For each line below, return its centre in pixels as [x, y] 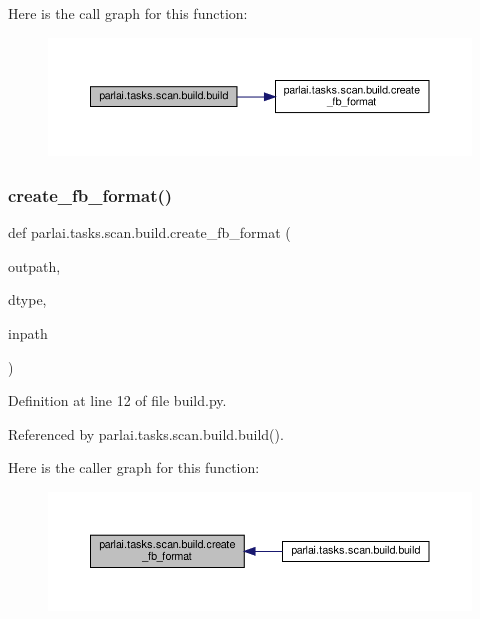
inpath [28, 332]
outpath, [34, 265]
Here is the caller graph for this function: [134, 467]
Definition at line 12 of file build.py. [117, 400]
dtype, [27, 299]
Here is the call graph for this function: [128, 13]
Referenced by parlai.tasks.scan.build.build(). [146, 433]
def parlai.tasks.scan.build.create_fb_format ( [149, 232]
